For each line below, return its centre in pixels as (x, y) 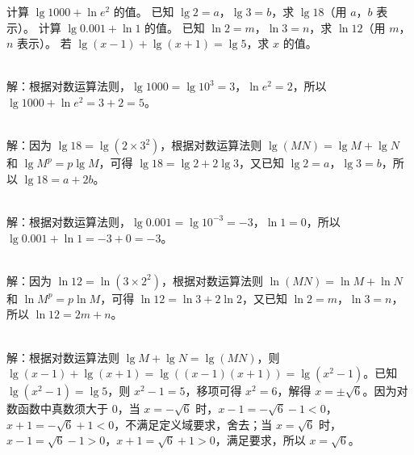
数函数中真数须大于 (57, 409)
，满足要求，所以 (260, 440)
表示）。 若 (44, 43)
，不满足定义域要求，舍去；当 (193, 424)
